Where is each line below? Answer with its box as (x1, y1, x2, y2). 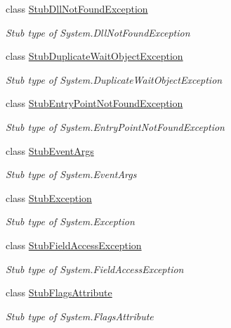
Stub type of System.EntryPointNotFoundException (6, 119, 225, 134)
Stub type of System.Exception (6, 214, 135, 229)
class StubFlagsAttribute (6, 285, 112, 300)
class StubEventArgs (6, 143, 94, 158)
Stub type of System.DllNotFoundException (6, 25, 190, 39)
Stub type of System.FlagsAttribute (6, 308, 154, 323)
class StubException (6, 190, 92, 205)
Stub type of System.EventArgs (6, 167, 137, 182)
